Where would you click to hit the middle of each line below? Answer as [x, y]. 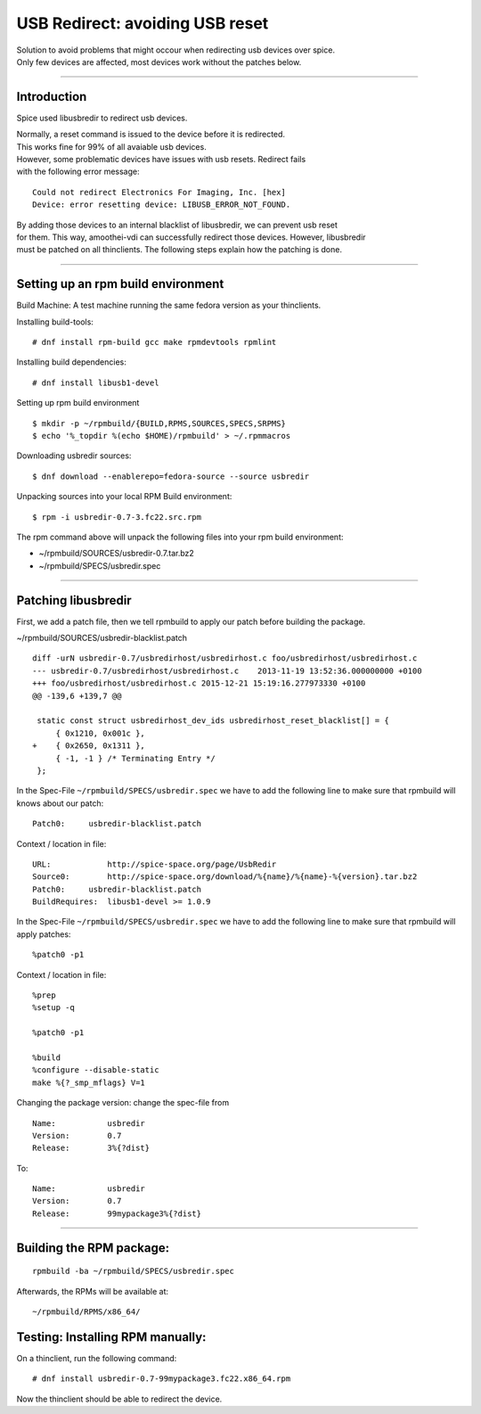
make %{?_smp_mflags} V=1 [89, 1082]
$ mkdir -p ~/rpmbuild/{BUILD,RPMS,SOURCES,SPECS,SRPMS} [159, 423]
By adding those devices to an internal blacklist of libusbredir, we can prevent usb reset [177, 225]
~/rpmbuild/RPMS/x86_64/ [86, 1312]
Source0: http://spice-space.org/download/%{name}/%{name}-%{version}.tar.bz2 [225, 877]
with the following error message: [78, 172]
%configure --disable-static [96, 1070]
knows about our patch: [60, 803]
